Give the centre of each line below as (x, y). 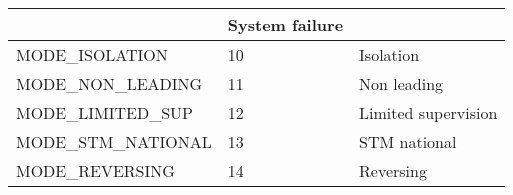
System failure (285, 24)
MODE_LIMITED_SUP (104, 112)
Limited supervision (428, 112)
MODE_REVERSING (95, 170)
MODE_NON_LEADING (109, 83)
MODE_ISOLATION (92, 54)
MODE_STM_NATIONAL (114, 141)
